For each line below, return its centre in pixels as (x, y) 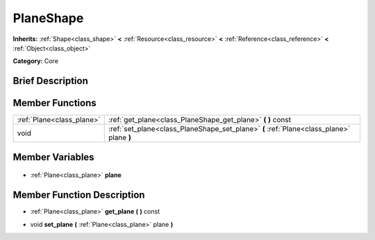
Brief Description (50, 81)
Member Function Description (79, 195)
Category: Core (36, 61)
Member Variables (53, 157)
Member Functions (55, 103)
